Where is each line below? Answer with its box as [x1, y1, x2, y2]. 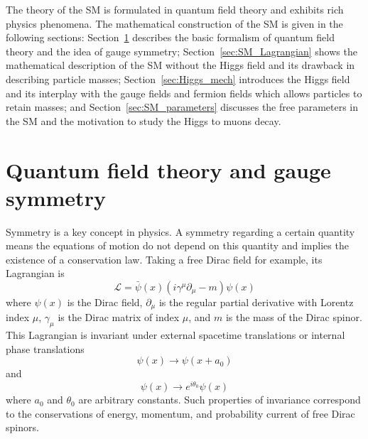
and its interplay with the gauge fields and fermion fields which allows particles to [6, 85, 362, 100]
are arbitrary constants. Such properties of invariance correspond [78, 392, 361, 407]
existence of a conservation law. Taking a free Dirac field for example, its [6, 251, 323, 266]
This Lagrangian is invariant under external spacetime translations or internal [6, 327, 345, 342]
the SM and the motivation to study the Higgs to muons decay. [6, 113, 281, 128]
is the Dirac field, [67, 295, 143, 310]
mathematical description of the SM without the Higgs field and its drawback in [6, 58, 355, 72]
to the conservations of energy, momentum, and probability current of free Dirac [6, 406, 355, 421]
